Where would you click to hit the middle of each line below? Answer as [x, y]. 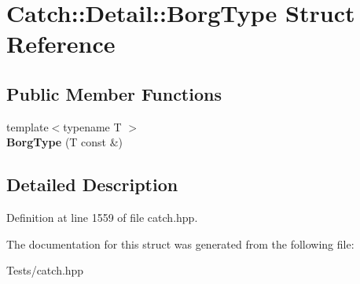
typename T [92, 126]
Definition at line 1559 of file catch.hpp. [102, 218]
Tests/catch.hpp [45, 270]
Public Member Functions [114, 93]
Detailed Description [92, 184]
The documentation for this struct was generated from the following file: [180, 243]
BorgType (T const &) [65, 142]
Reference [61, 44]
